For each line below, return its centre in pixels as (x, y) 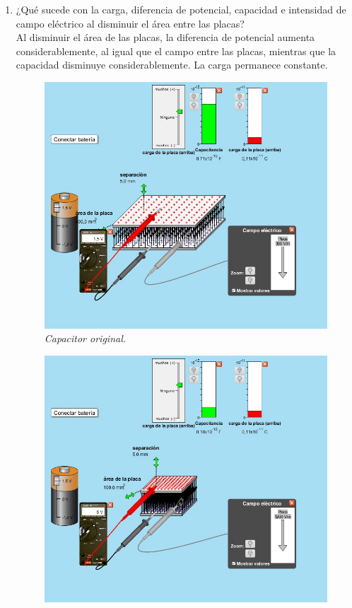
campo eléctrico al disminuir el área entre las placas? (130, 23)
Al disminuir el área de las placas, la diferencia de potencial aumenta (165, 37)
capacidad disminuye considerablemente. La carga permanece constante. (172, 65)
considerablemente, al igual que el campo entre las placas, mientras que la (176, 51)
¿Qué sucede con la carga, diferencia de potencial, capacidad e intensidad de (181, 9)
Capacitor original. (85, 338)
